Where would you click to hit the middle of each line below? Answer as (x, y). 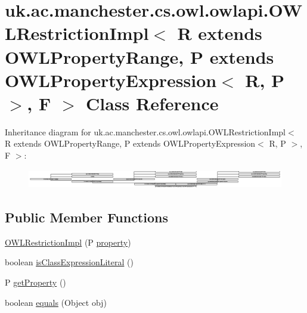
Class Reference (152, 103)
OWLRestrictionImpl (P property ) (68, 242)
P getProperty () (35, 282)
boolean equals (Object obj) (56, 302)
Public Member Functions (86, 217)
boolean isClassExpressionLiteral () (69, 262)
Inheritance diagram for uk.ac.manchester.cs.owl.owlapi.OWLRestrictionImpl (145, 131)
